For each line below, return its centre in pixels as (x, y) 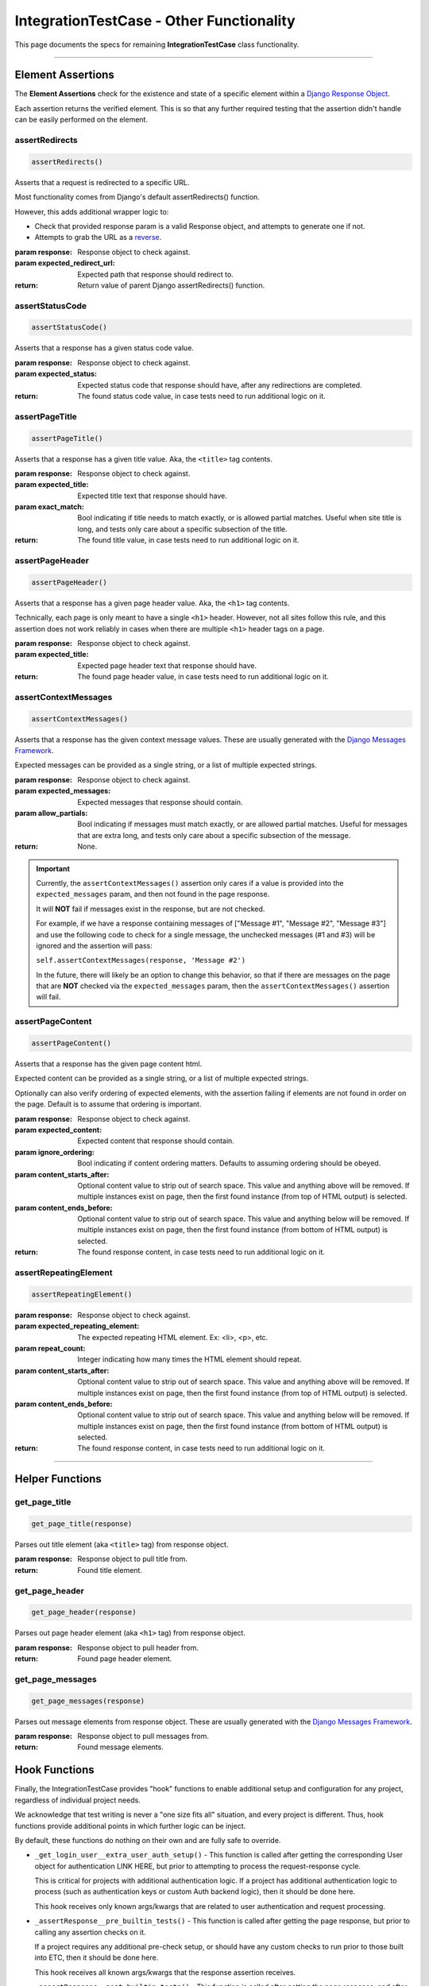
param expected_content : (58, 1130)
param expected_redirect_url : (65, 263)
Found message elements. (121, 1747)
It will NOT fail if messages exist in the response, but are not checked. (151, 909)
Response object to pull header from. (138, 1648)
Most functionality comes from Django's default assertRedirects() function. (137, 197)
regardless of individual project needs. (77, 1800)
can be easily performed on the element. (81, 120)
